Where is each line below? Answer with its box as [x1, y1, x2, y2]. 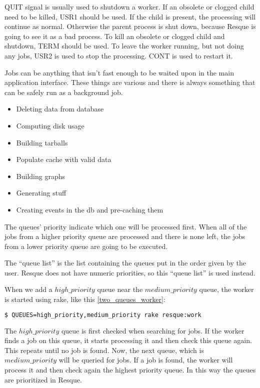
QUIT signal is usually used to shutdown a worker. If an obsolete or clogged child [4, 1, 254, 11]
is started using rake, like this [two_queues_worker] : [4, 294, 165, 304]
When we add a [4, 284, 52, 294]
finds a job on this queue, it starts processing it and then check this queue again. [4, 335, 252, 345]
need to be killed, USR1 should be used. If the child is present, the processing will [4, 11, 256, 21]
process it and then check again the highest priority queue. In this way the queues [4, 364, 256, 374]
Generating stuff [16, 187, 66, 198]
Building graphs [16, 170, 65, 181]
